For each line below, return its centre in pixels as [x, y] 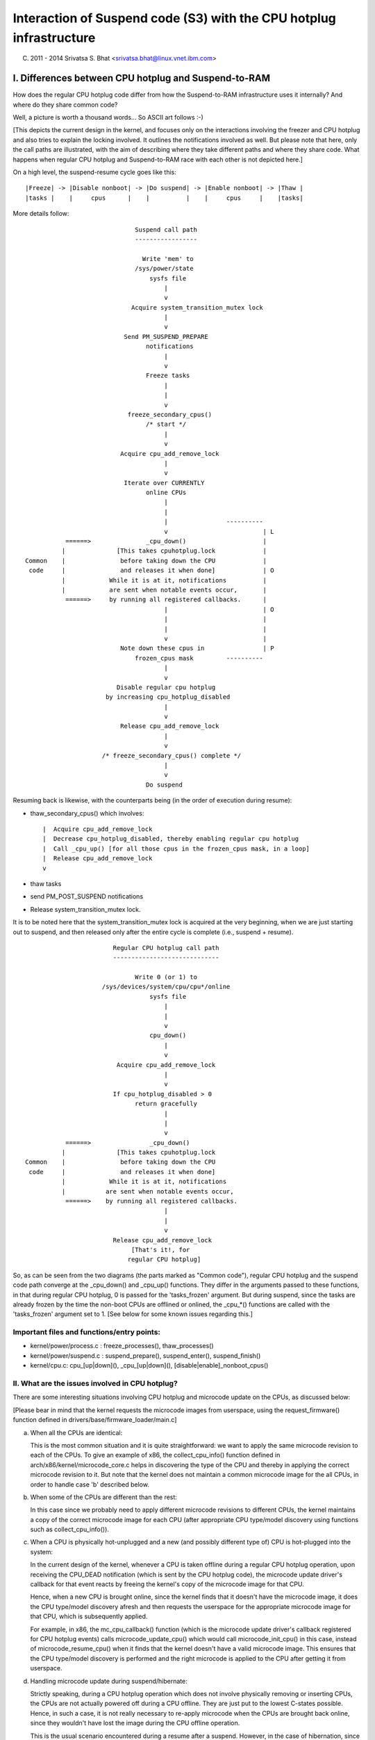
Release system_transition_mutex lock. [86, 909]
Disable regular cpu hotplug [166, 687]
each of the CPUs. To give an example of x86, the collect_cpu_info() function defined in [155, 1455]
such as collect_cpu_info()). [69, 1529]
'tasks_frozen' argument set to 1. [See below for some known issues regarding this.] [133, 1314]
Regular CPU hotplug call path [166, 948]
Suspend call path [166, 229]
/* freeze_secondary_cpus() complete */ [172, 756]
